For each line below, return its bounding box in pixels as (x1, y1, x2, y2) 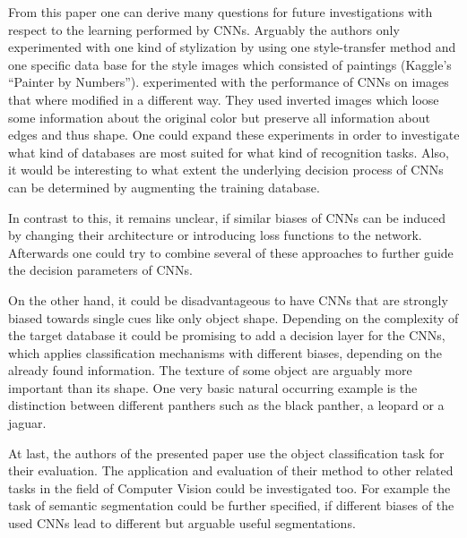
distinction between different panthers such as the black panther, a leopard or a (8, 396, 445, 414)
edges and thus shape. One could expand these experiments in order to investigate (8, 125, 460, 144)
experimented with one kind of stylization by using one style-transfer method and (8, 38, 456, 56)
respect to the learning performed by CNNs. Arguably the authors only (8, 20, 400, 38)
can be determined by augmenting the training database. (8, 177, 320, 196)
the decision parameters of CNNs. (8, 260, 194, 279)
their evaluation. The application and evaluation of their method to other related (8, 461, 454, 480)
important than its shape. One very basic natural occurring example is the (8, 378, 418, 397)
